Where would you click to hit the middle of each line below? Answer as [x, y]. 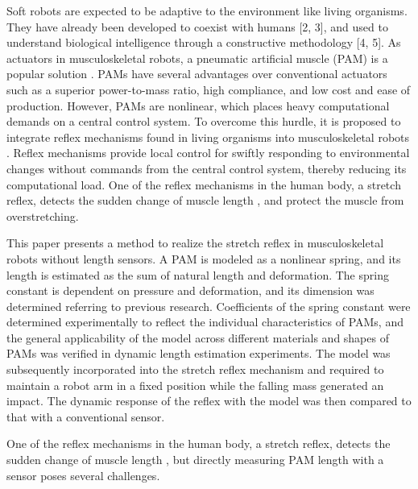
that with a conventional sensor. [86, 416]
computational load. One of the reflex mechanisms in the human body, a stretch [204, 184]
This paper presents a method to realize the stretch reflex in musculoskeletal [195, 243]
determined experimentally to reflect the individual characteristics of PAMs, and [205, 322]
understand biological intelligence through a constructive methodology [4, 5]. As [204, 42]
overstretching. [43, 215]
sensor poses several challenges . [83, 475]
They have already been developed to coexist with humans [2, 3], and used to [197, 26]
